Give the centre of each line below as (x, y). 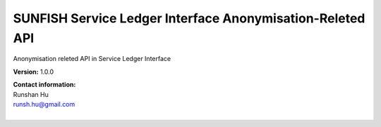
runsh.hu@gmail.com (44, 104)
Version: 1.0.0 (34, 72)
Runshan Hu (31, 94)
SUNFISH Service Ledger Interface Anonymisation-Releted (189, 18)
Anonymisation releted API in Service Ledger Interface (92, 59)
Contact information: (44, 85)
